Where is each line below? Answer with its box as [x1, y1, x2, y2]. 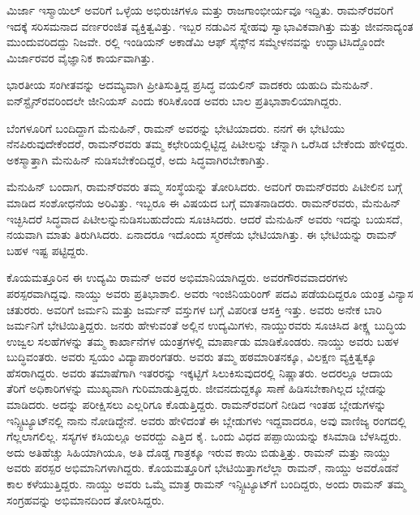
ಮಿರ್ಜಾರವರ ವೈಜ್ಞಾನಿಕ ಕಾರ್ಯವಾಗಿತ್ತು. [6, 49, 155, 66]
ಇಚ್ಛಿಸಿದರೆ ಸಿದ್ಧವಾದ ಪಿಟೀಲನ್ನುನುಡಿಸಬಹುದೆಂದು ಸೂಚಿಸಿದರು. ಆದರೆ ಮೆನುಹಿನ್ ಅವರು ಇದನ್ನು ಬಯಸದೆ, [6, 210, 403, 227]
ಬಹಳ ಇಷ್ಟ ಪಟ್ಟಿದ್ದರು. [6, 241, 88, 258]
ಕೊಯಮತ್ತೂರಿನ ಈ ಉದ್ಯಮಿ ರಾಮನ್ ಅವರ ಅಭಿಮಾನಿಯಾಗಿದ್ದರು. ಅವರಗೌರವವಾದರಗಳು [6, 269, 349, 286]
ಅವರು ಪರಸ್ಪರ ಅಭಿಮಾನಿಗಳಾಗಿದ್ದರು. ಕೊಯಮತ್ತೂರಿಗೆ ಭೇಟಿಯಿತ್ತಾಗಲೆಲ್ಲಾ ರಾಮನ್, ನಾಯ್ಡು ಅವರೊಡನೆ [6, 459, 399, 476]
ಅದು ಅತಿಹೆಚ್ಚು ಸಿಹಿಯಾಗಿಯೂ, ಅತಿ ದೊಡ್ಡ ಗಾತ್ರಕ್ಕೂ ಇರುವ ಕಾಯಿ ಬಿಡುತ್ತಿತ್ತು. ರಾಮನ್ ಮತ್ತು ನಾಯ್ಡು [6, 443, 392, 460]
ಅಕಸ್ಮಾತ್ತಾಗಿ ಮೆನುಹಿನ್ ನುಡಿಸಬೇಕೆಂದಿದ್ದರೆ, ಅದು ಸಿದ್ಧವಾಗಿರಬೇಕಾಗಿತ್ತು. [6, 151, 269, 168]
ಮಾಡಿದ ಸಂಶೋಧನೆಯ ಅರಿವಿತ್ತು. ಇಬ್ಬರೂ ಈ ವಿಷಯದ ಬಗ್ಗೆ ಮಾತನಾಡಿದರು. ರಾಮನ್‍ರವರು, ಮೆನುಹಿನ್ [6, 194, 401, 211]
